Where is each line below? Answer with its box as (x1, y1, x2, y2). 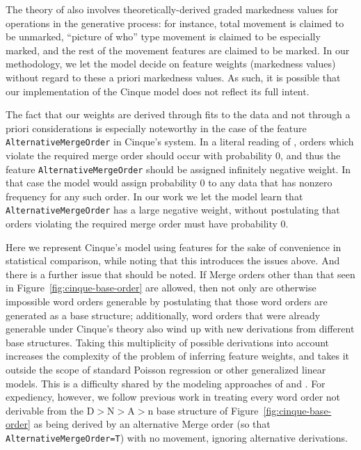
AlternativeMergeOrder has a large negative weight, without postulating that (6, 202, 340, 217)
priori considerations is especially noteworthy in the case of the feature (6, 120, 307, 135)
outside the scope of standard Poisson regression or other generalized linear (6, 362, 326, 377)
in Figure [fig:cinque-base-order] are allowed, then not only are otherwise (6, 280, 316, 295)
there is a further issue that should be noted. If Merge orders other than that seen (6, 266, 355, 281)
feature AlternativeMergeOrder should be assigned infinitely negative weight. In (6, 161, 351, 176)
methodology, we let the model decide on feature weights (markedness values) (6, 56, 336, 71)
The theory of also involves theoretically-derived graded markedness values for (6, 2, 339, 16)
